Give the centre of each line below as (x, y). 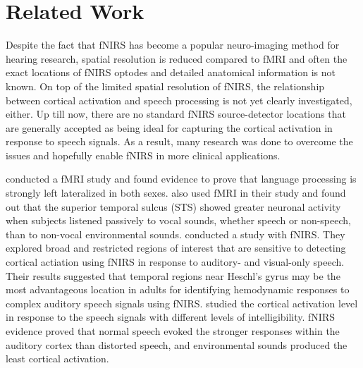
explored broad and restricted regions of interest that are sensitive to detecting (176, 248)
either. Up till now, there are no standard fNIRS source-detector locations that (176, 114)
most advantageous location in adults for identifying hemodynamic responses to (178, 289)
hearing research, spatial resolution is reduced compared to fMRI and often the (177, 58)
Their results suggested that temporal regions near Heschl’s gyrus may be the (173, 275)
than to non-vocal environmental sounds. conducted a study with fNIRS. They (176, 234)
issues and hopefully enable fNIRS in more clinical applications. (143, 155)
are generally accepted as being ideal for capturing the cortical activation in (169, 127)
